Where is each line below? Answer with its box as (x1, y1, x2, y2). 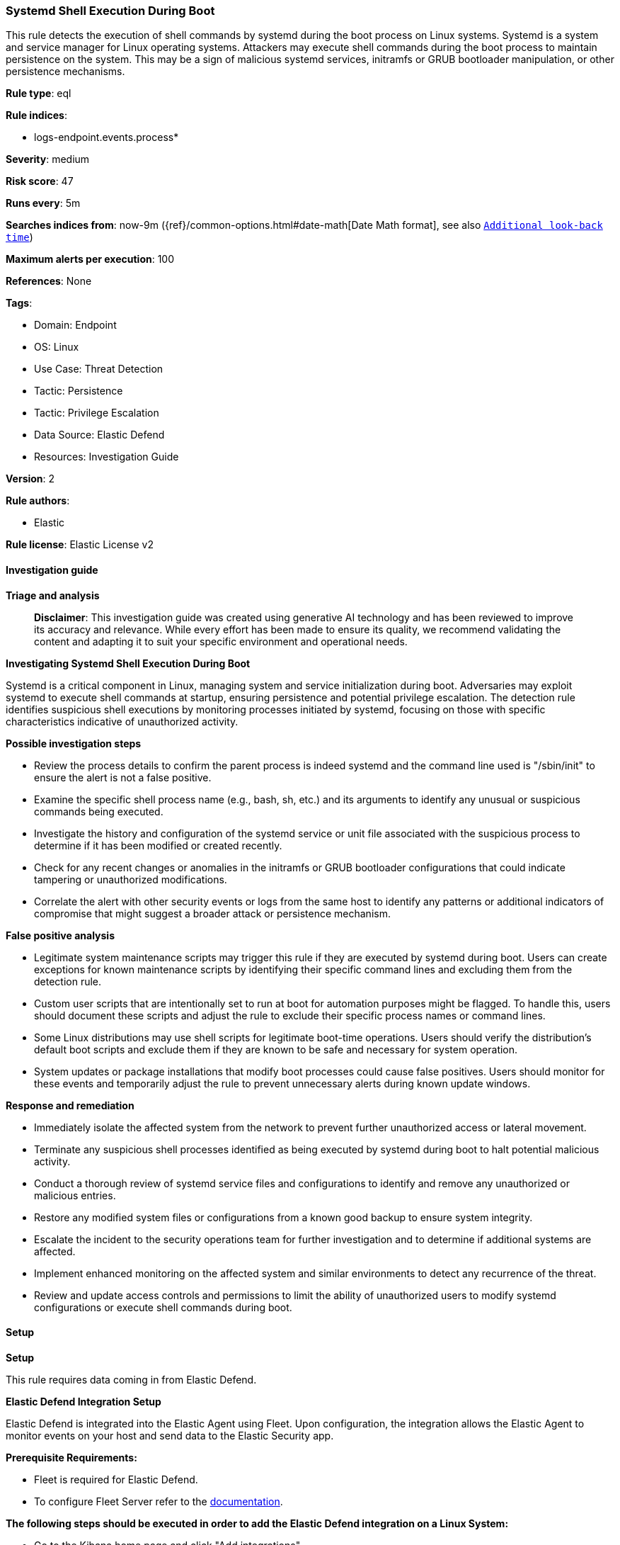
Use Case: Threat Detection (34, 363, 163, 375)
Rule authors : (6, 494, 70, 507)
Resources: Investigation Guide (34, 451, 179, 463)
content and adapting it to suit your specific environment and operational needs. (34, 635, 408, 647)
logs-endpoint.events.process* (34, 131, 179, 144)
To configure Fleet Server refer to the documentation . (34, 1495, 283, 1507)
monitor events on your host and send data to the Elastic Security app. (6, 1429, 334, 1442)
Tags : (6, 297, 33, 310)
